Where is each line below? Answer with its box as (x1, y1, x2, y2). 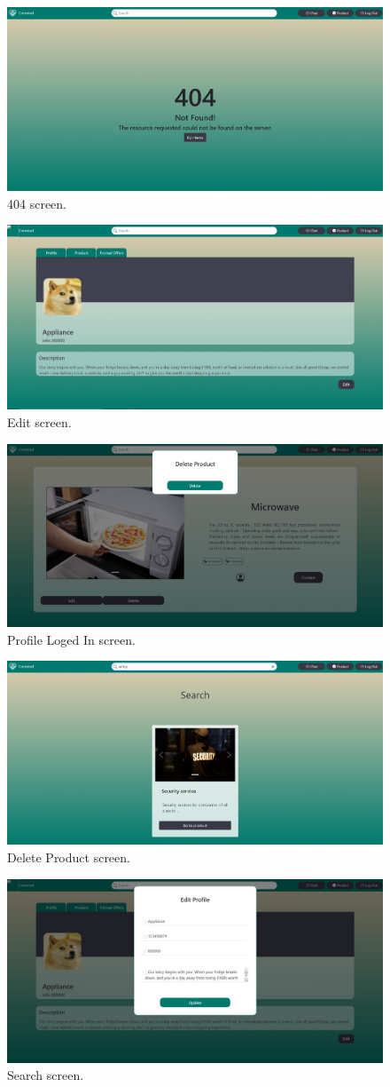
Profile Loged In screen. (7, 630, 136, 648)
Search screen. (7, 1066, 84, 1084)
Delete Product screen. (7, 848, 130, 867)
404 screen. (7, 194, 66, 212)
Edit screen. (7, 413, 72, 432)
